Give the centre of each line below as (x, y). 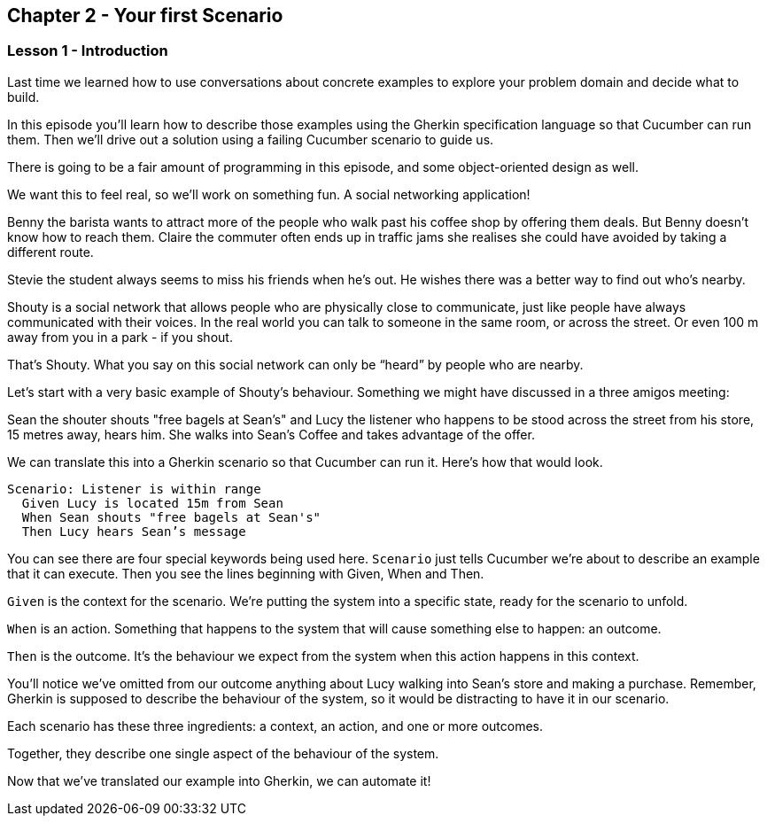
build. (23, 97)
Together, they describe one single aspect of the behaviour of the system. (223, 753)
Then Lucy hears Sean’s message (134, 531)
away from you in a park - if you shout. (120, 337)
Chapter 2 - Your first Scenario (145, 16)
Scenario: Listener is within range (134, 489)
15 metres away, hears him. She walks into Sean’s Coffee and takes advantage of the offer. (271, 434)
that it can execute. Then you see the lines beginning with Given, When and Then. (246, 573)
